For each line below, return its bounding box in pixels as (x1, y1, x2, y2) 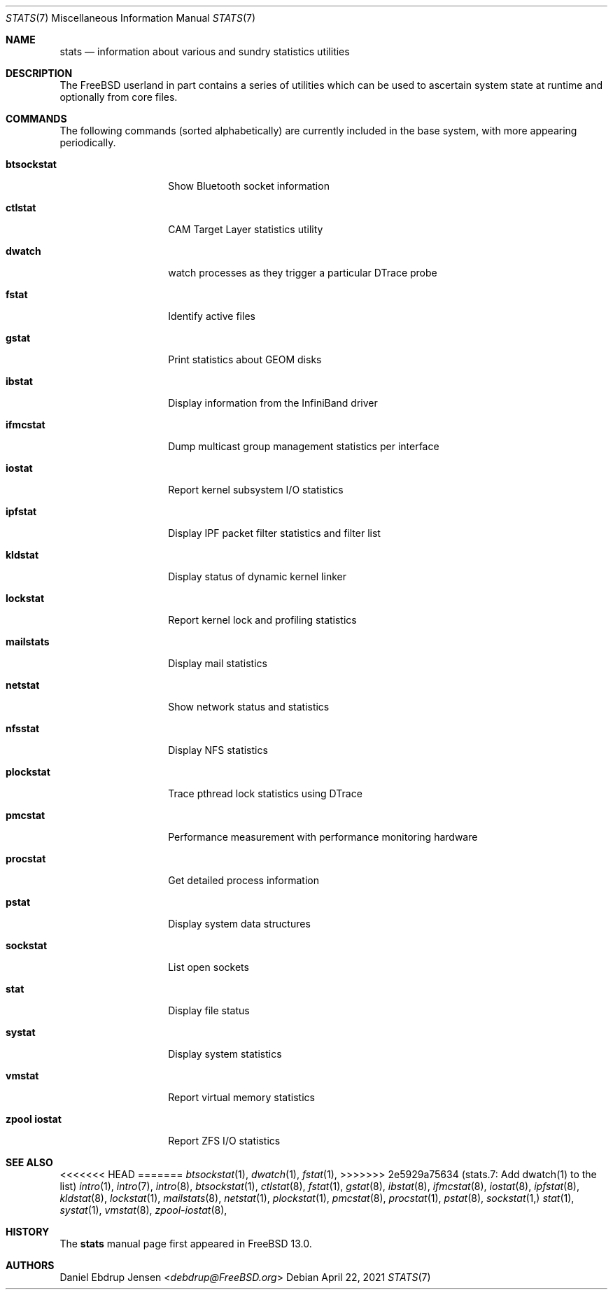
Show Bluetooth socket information (168, 180, 330, 192)
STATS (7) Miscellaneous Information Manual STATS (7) (6, 12, 256, 24)
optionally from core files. (59, 91, 178, 103)
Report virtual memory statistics (168, 1091, 315, 1103)
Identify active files (168, 310, 255, 322)
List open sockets (168, 961, 249, 973)
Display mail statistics (168, 657, 267, 669)
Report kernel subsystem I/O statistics (168, 484, 344, 496)
